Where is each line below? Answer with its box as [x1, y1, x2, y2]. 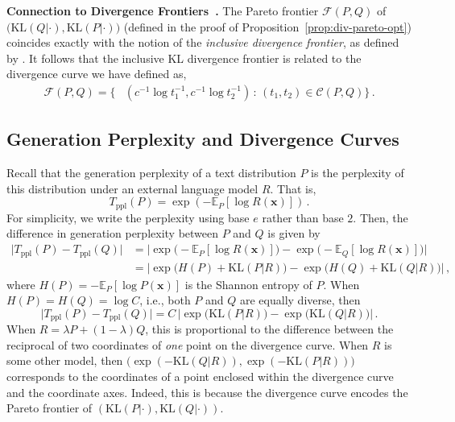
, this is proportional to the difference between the [145, 321, 394, 337]
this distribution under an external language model [6, 180, 259, 197]
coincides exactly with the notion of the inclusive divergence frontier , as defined [6, 34, 399, 51]
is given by [267, 225, 321, 242]
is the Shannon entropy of [184, 275, 312, 292]
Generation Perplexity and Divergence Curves [6, 126, 399, 151]
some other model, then [6, 352, 123, 369]
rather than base [262, 209, 344, 225]
